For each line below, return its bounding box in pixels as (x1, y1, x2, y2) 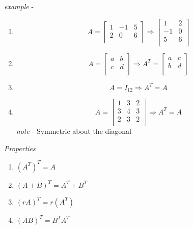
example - (4, 1, 34, 11)
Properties (4, 142, 36, 153)
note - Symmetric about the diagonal (16, 126, 131, 136)
